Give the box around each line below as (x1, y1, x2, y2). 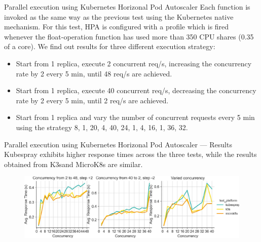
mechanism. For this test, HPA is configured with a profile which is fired (4, 21, 229, 32)
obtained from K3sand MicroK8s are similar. (4, 158, 143, 169)
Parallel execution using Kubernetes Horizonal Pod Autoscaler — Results (4, 139, 232, 149)
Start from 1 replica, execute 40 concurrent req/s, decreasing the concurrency (16, 85, 256, 96)
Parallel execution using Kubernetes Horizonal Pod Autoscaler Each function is (4, 2, 250, 12)
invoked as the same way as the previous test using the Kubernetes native (4, 11, 234, 22)
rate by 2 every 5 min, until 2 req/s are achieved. (16, 95, 169, 105)
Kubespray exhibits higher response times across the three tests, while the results (4, 149, 257, 159)
